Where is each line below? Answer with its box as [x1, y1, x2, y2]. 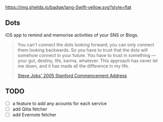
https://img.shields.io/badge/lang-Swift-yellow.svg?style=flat [5, 4, 131, 10]
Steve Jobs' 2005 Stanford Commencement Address [17, 72, 127, 78]
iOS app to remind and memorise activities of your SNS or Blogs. [5, 32, 139, 38]
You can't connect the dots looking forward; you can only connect [17, 41, 154, 47]
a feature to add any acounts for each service [12, 100, 107, 106]
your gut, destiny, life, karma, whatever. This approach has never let [17, 57, 158, 63]
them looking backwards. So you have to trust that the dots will [17, 47, 148, 53]
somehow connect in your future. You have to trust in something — [17, 52, 156, 58]
